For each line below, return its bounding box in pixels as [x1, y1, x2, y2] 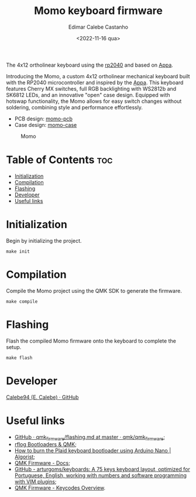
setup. [6, 343, 22, 350]
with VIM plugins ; [14, 478, 57, 485]
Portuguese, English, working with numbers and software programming [14, 472, 187, 479]
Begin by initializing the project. [6, 237, 82, 244]
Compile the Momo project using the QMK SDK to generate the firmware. [6, 287, 183, 294]
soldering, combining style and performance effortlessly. [6, 103, 143, 111]
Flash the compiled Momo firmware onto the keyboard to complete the [6, 337, 177, 344]
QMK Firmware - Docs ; [14, 460, 70, 467]
